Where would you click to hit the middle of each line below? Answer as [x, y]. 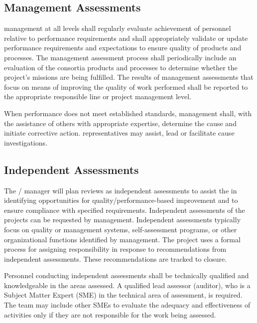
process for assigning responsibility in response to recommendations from [115, 249]
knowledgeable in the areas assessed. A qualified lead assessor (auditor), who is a [127, 285]
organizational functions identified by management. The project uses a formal [122, 239]
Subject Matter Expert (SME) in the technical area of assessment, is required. [123, 295]
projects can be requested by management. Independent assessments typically [123, 220]
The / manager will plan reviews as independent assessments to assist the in [121, 190]
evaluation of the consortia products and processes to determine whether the [121, 67]
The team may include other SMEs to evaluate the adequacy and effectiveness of [127, 305]
